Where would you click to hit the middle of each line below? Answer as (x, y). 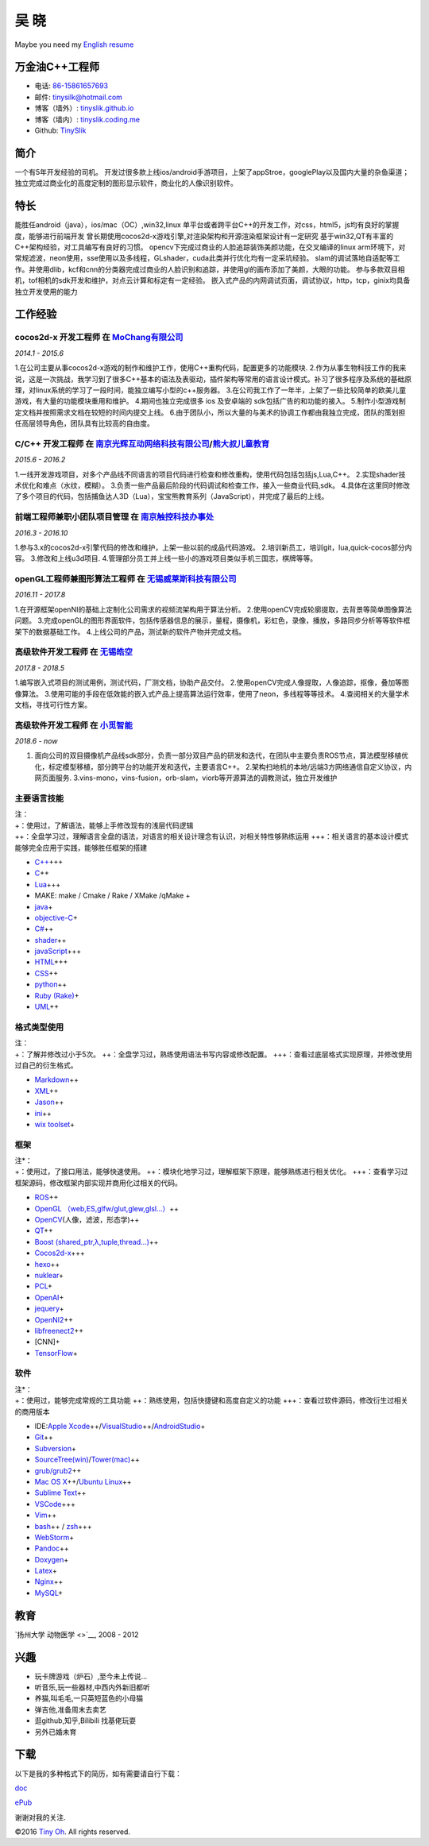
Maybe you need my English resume (74, 44)
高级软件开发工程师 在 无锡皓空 (73, 652)
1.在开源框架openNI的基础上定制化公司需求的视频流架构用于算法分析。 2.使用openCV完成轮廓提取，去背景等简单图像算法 (213, 609)
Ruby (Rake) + (57, 995)
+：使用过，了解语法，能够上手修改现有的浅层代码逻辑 (104, 825)
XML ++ (46, 1091)
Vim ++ (46, 1515)
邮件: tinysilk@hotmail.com (79, 97)
